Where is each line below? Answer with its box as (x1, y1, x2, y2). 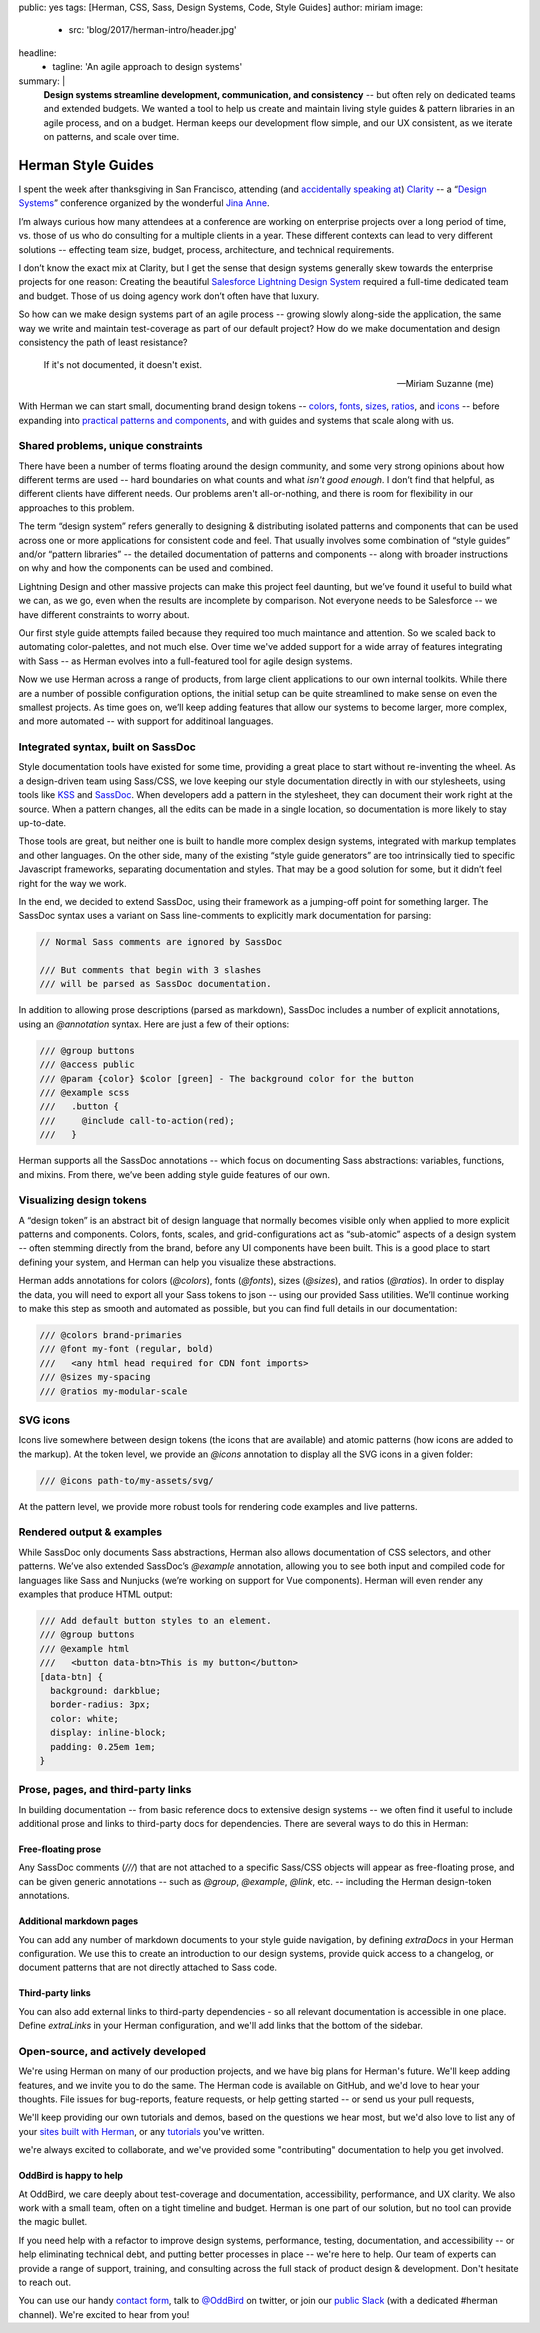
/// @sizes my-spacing (39, 1371, 151, 1383)
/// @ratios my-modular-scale (39, 1385, 188, 1397)
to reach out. (18, 2276, 72, 2288)
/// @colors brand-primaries (39, 1330, 183, 1341)
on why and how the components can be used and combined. (18, 562, 274, 574)
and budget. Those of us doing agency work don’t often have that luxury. (18, 290, 320, 302)
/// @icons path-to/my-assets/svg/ (39, 1475, 214, 1486)
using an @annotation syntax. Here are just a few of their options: (18, 1018, 290, 1030)
